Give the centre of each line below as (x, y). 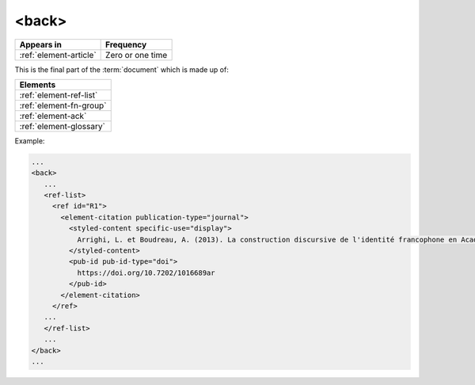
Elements (38, 85)
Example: (30, 141)
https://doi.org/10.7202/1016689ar (146, 273)
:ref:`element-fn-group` (63, 105)
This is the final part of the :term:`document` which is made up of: (122, 69)
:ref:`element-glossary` (63, 126)
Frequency (126, 44)
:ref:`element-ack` (53, 116)
